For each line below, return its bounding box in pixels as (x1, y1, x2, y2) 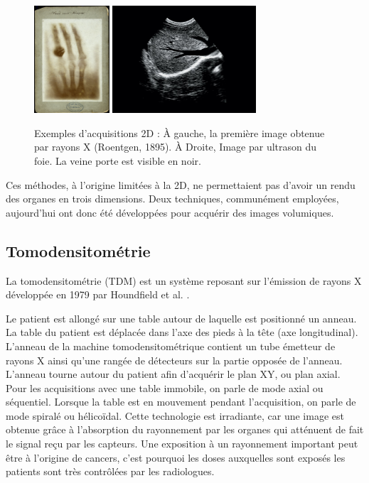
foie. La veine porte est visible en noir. (34, 153, 201, 168)
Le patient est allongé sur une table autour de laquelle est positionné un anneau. (6, 310, 357, 325)
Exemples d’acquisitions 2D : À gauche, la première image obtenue (34, 125, 325, 140)
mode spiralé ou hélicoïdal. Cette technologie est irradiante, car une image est (6, 408, 344, 423)
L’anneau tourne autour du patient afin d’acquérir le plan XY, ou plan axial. (6, 367, 341, 381)
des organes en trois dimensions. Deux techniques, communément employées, (6, 191, 339, 206)
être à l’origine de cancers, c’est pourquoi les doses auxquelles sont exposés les (6, 450, 346, 465)
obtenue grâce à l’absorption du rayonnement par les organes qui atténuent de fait (6, 422, 364, 437)
